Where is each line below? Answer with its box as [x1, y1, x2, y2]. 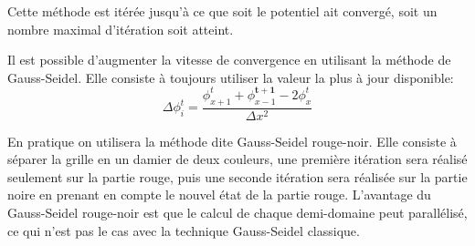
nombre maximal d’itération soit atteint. [7, 19, 234, 38]
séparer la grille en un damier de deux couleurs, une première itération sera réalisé [7, 149, 468, 169]
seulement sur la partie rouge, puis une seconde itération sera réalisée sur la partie [7, 167, 468, 186]
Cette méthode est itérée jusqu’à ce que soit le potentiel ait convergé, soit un [7, 2, 438, 20]
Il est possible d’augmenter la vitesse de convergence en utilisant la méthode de [7, 50, 451, 69]
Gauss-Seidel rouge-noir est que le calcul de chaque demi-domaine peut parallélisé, [7, 203, 468, 222]
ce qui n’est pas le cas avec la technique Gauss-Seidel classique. [7, 220, 360, 240]
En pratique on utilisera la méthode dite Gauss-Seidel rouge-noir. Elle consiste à [7, 131, 457, 150]
